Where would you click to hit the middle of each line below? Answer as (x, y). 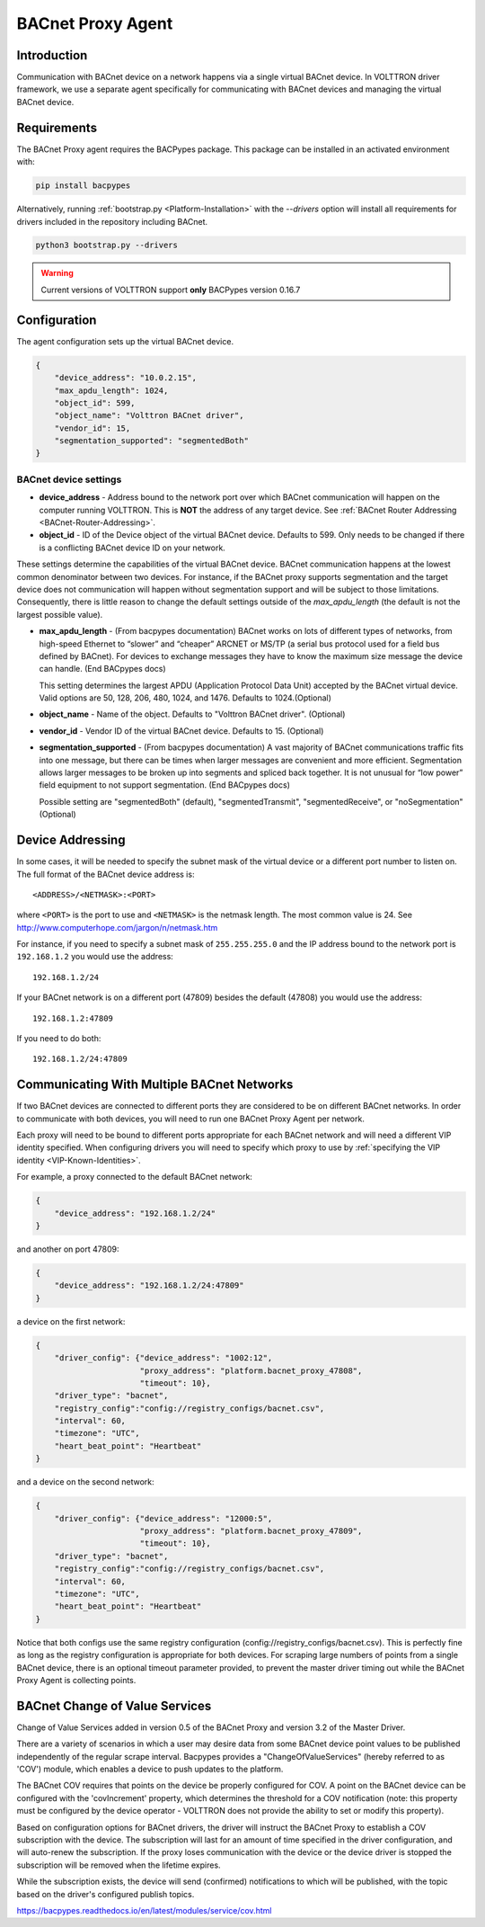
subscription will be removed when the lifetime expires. (119, 1865)
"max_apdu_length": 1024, (111, 390)
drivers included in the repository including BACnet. (112, 221)
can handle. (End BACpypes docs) (102, 669)
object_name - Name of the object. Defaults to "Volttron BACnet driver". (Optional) (192, 714)
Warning (57, 273)
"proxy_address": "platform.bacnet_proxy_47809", (251, 1531)
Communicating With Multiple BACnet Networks (155, 1085)
